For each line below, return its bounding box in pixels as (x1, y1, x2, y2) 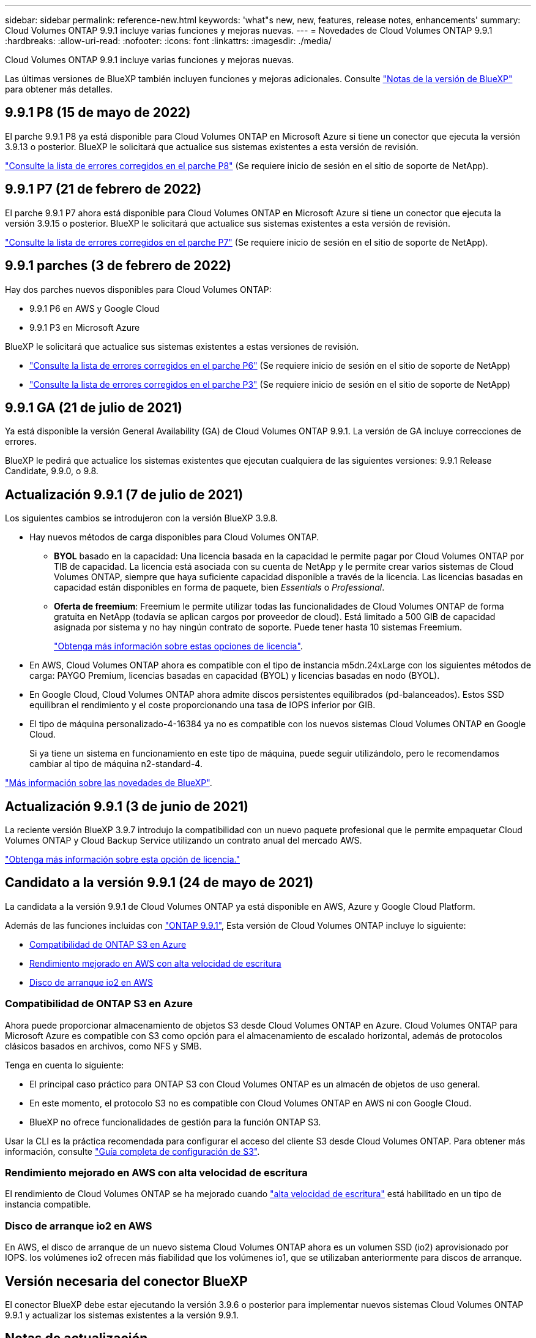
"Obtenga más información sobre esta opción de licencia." (5, 854, 240, 865)
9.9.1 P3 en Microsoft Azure (29, 322, 140, 333)
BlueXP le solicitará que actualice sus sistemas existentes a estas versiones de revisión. (5, 341, 359, 352)
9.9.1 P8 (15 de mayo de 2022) (5, 105, 191, 121)
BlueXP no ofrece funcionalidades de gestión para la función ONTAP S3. (29, 1116, 321, 1127)
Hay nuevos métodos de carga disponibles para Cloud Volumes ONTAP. (29, 532, 319, 543)
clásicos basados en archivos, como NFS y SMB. (5, 1040, 202, 1051)
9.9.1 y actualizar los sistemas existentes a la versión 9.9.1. (5, 1310, 239, 1320)
